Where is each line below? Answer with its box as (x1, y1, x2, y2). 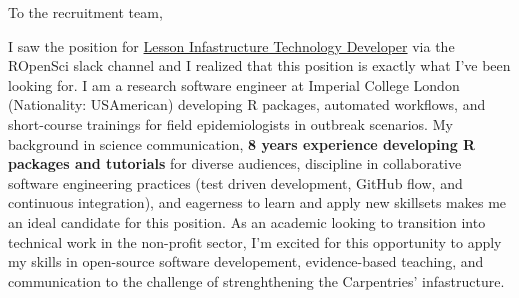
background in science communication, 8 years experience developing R (8, 133, 476, 154)
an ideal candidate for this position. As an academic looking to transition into (8, 211, 486, 232)
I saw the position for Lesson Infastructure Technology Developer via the (8, 35, 455, 56)
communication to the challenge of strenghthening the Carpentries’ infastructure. (8, 270, 505, 291)
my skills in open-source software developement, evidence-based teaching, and (8, 251, 484, 272)
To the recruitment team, (8, 2, 163, 22)
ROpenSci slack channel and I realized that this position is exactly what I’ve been (8, 55, 511, 76)
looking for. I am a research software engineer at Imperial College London (8, 74, 460, 95)
